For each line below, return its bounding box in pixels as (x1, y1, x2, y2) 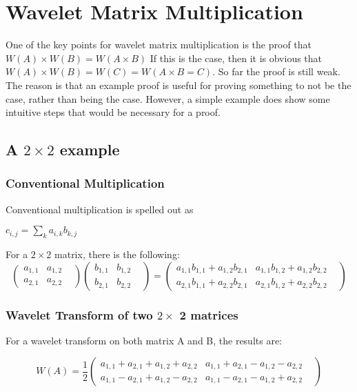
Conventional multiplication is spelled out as (6, 202, 194, 216)
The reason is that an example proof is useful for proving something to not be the (6, 77, 351, 92)
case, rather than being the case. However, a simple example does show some (6, 91, 330, 106)
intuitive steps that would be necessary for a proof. (6, 105, 221, 119)
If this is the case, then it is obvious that (150, 50, 323, 65)
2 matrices (179, 306, 238, 323)
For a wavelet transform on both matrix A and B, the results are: (6, 333, 283, 347)
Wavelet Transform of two (6, 306, 153, 323)
